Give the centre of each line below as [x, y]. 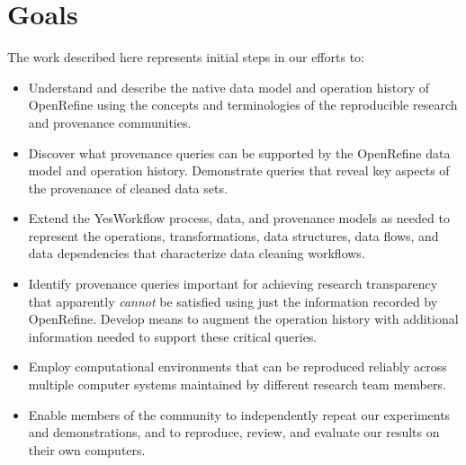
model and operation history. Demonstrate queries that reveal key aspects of [239, 170]
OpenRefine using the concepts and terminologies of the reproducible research [243, 105]
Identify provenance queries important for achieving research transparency [233, 284]
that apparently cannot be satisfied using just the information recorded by [233, 301]
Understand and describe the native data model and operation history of [229, 87]
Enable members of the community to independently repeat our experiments [239, 414]
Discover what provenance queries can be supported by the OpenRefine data [239, 152]
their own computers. [87, 449]
